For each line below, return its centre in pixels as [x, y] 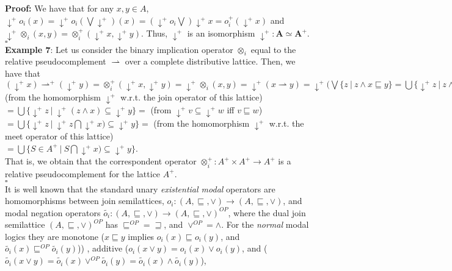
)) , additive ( [103, 248]
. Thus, [154, 33]
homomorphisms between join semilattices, [85, 201]
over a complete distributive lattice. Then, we [210, 61]
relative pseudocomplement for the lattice [83, 173]
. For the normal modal [265, 224]
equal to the [273, 49]
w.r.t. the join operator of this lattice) [191, 97]
